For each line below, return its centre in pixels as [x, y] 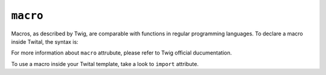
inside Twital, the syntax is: [45, 41]
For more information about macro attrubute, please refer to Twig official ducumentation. [122, 53]
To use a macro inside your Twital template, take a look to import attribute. [105, 64]
